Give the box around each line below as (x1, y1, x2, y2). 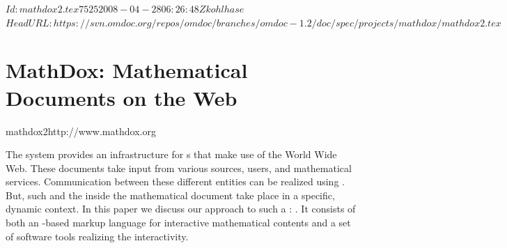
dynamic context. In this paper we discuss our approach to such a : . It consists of (6, 201, 356, 216)
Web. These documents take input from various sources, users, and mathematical (6, 160, 352, 175)
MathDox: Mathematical (6, 56, 248, 84)
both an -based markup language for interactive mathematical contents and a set (6, 215, 351, 230)
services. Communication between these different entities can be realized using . (6, 174, 345, 189)
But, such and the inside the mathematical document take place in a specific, (6, 187, 335, 202)
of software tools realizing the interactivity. (6, 228, 189, 243)
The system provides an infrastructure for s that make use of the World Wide (6, 147, 337, 162)
